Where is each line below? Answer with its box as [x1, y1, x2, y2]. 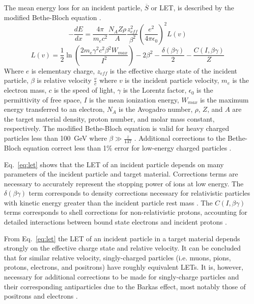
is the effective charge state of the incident [110, 65, 237, 76]
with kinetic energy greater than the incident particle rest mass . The [4, 197, 213, 207]
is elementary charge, [31, 65, 95, 76]
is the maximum [200, 94, 249, 104]
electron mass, [4, 85, 47, 95]
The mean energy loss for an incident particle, [4, 2, 142, 12]
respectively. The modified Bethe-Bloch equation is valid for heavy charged [4, 123, 229, 133]
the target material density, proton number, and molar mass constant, [4, 113, 215, 124]
